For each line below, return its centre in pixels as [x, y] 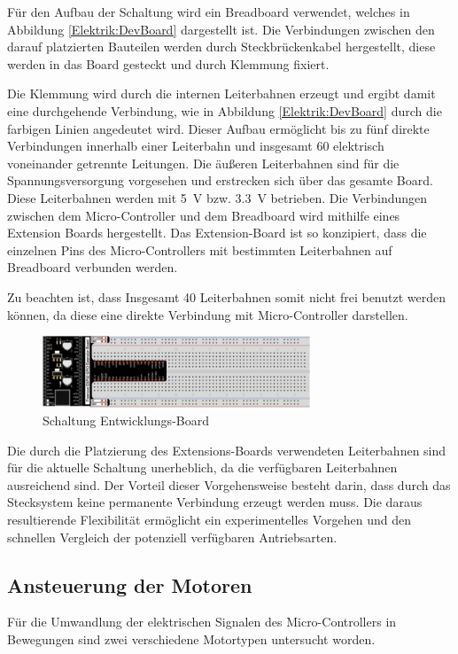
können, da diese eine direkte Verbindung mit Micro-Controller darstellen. [208, 314]
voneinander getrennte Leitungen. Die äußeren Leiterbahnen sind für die [203, 163]
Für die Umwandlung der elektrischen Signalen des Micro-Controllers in [202, 622]
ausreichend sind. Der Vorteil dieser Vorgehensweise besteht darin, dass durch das [229, 484]
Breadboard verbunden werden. [93, 267]
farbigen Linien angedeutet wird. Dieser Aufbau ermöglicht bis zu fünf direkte [218, 128]
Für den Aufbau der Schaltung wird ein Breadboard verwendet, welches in [209, 12]
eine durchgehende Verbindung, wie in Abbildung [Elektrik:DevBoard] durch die [225, 110]
